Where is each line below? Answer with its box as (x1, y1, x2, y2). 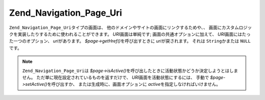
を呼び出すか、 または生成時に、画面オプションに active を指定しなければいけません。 (47, 81, 221, 87)
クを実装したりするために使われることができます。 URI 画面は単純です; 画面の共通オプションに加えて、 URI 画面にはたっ (9, 31, 251, 37)
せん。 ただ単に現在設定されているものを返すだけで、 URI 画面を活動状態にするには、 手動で (22, 74, 210, 80)
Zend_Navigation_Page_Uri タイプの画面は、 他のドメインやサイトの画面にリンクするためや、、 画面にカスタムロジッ (9, 25, 252, 30)
